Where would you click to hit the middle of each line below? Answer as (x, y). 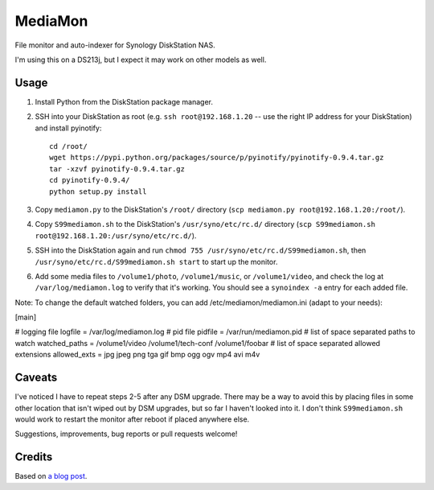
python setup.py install (98, 191)
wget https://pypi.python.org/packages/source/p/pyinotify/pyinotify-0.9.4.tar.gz (217, 158)
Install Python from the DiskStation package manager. (124, 101)
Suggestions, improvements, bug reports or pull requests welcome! (126, 434)
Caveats (36, 378)
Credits (34, 457)
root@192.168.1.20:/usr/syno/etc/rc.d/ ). (116, 235)
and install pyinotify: (68, 128)
